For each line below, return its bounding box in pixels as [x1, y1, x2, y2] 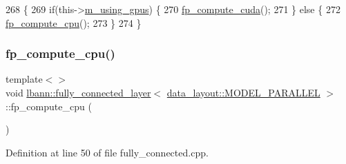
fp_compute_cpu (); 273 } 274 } [6, 15, 142, 30]
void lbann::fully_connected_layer [6, 85, 151, 99]
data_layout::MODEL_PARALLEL [166, 85, 320, 99]
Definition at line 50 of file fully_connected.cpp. [6, 145, 209, 159]
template [6, 72, 43, 86]
